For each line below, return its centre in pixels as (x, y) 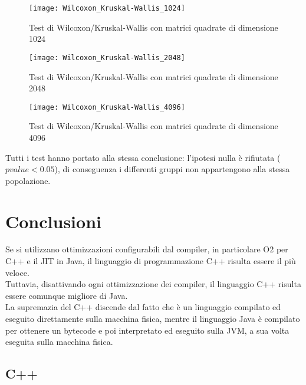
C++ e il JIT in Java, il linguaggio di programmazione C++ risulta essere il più (151, 261)
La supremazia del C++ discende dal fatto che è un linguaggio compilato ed (143, 307)
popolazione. (28, 180)
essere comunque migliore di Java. (67, 295)
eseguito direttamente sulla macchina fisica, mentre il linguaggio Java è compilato (153, 318)
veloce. (17, 272)
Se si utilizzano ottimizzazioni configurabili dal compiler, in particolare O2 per (147, 249)
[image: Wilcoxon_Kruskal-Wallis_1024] (107, 8)
